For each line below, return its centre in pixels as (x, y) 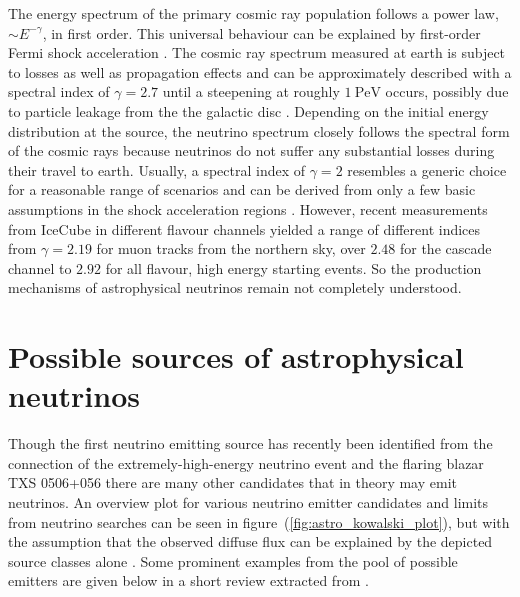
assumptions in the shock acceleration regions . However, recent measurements (248, 208)
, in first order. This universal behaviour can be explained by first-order (261, 32)
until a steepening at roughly (251, 91)
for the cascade (445, 248)
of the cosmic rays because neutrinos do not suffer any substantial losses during (251, 150)
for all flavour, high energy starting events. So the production (293, 267)
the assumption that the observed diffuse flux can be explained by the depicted (250, 541)
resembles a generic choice (427, 169)
